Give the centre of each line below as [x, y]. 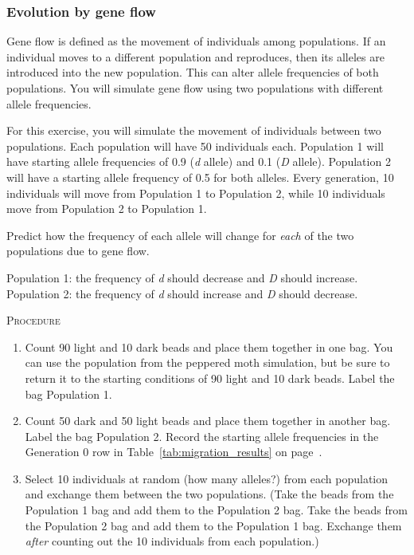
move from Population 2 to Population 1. [107, 209]
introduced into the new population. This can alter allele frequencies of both [193, 72]
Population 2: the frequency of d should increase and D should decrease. [182, 293]
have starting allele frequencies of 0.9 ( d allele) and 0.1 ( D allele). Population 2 [199, 161]
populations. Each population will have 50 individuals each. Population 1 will [195, 146]
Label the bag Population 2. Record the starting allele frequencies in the [202, 436]
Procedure [33, 320]
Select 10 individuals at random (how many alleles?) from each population [207, 478]
